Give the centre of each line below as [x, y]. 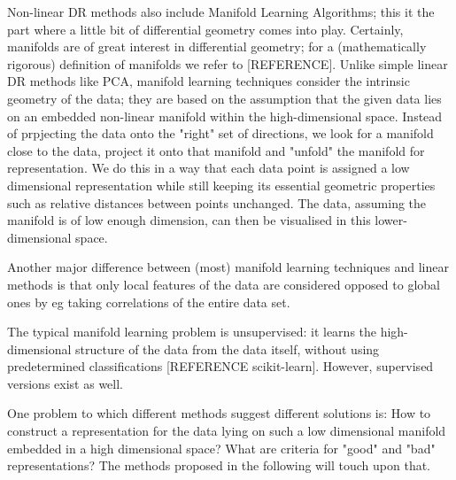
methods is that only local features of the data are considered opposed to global [224, 284]
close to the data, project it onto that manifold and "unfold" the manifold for [216, 150]
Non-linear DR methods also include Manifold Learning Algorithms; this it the [221, 12]
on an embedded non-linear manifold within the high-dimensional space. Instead [225, 116]
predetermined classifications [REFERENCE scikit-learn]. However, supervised [220, 366]
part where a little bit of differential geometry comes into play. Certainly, [205, 29]
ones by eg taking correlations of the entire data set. [149, 302]
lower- [391, 220]
